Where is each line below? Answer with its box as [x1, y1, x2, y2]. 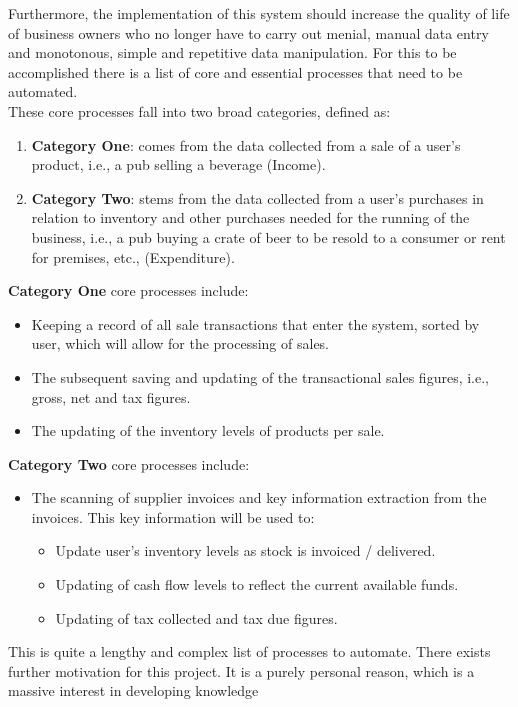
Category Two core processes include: [8, 453, 250, 474]
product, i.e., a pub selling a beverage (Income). [31, 154, 326, 175]
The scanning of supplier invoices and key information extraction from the [31, 487, 487, 508]
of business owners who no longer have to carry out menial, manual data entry [8, 22, 489, 43]
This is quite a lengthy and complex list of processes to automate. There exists [8, 641, 491, 662]
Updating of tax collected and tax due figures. [55, 607, 338, 628]
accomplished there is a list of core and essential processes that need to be [8, 61, 463, 82]
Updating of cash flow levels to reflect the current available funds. [55, 574, 459, 595]
